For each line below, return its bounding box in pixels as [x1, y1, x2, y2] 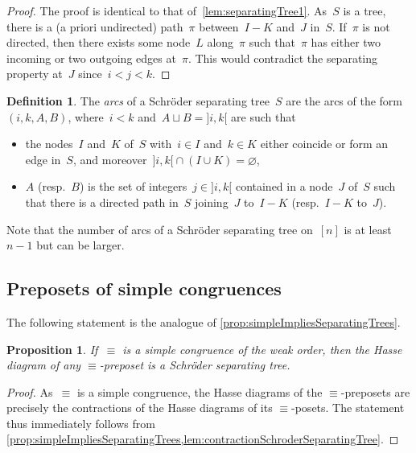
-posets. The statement [291, 399, 405, 416]
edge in [25, 150, 61, 167]
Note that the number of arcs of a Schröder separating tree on [6, 220, 313, 237]
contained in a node [235, 178, 333, 195]
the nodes [25, 135, 73, 152]
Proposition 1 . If [6, 340, 98, 357]
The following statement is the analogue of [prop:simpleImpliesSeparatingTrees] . [6, 313, 401, 330]
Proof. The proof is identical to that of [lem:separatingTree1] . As [6, 2, 327, 19]
